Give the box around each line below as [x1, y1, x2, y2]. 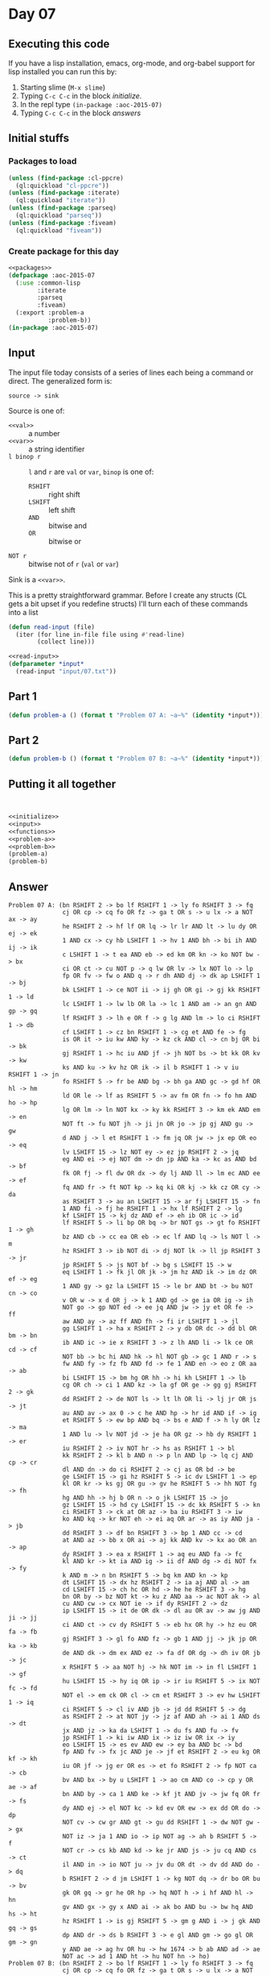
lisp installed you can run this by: [8, 67, 117, 77]
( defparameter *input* [8, 660, 84, 668]
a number [28, 428, 60, 438]
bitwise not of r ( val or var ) [28, 559, 119, 568]
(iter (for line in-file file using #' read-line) [15, 630, 185, 639]
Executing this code [8, 37, 110, 51]
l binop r [8, 452, 42, 460]
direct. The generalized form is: [8, 376, 112, 385]
